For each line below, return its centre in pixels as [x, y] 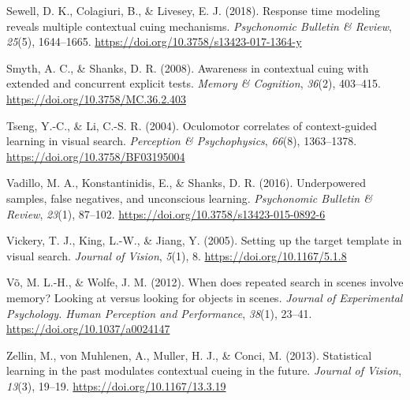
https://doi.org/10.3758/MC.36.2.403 [97, 98]
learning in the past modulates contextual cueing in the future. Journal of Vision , [204, 370]
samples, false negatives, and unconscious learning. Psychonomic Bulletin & [189, 198]
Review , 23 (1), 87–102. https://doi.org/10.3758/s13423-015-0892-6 [166, 213]
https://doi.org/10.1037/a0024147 [88, 329]
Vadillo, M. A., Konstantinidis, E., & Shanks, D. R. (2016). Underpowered [186, 183]
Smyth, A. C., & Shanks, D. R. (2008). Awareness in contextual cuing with [188, 67]
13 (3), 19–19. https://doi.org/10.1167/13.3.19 [116, 385]
